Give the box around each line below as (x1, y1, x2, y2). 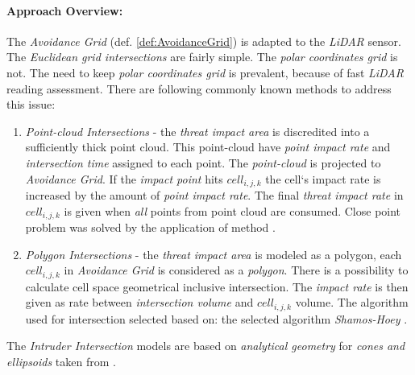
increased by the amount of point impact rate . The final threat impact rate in (25, 187, 404, 203)
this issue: (6, 96, 56, 113)
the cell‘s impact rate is (265, 170, 381, 187)
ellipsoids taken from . (6, 352, 116, 369)
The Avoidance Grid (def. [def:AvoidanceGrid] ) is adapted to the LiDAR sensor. (6, 32, 401, 49)
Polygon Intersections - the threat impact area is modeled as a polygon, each (25, 245, 402, 262)
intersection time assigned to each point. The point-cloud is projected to (25, 154, 381, 171)
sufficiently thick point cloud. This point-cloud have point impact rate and (25, 138, 391, 155)
